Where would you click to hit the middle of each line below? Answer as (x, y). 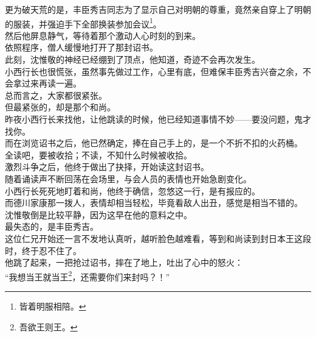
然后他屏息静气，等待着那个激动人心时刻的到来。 (103, 35)
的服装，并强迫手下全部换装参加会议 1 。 (83, 23)
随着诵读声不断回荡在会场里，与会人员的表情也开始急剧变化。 (128, 178)
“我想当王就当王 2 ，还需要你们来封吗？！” (88, 275)
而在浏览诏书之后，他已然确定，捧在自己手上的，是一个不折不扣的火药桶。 (154, 143)
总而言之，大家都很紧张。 (56, 95)
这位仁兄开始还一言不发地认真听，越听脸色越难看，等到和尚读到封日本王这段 (158, 238)
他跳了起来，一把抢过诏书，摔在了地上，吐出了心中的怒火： (124, 262)
